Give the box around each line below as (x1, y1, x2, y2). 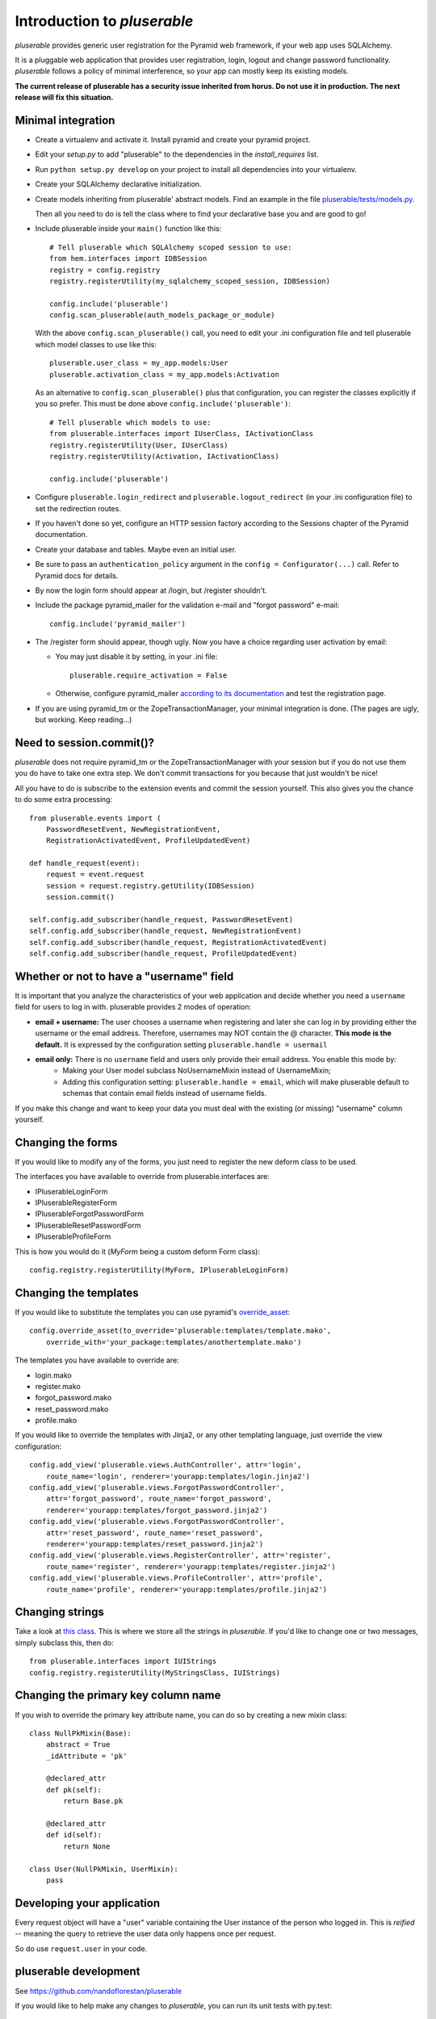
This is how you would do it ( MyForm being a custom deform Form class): (15, 1246, 260, 1256)
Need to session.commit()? (15, 736, 155, 749)
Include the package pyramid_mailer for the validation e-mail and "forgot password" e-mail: (35, 600, 340, 610)
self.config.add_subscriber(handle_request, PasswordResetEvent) (29, 915, 294, 925)
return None (63, 1841, 111, 1851)
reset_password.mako (35, 1404, 109, 1413)
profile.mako (35, 1416, 78, 1425)
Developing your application (15, 1896, 161, 1910)
